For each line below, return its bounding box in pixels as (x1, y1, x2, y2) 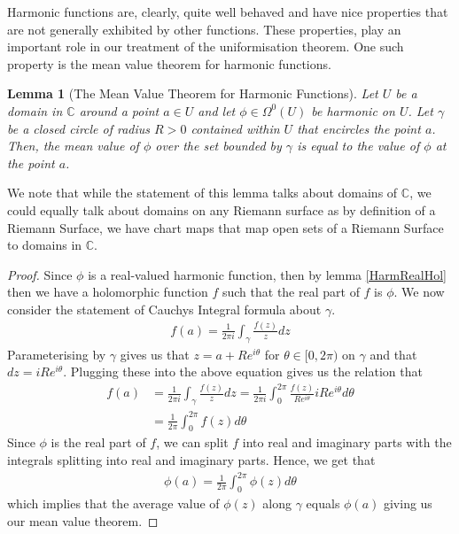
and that (370, 344, 417, 363)
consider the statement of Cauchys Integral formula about (7, 299, 322, 318)
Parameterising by (7, 344, 106, 363)
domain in (7, 101, 63, 120)
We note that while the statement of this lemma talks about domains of (7, 183, 398, 202)
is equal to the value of (297, 136, 420, 155)
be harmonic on (311, 101, 395, 120)
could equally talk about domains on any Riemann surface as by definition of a (7, 200, 436, 219)
